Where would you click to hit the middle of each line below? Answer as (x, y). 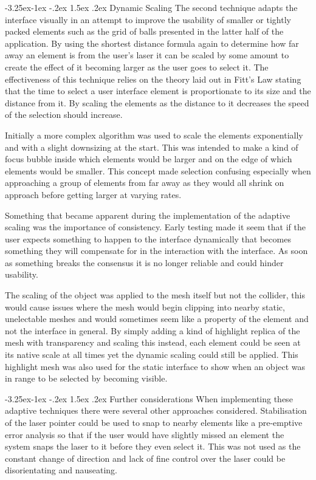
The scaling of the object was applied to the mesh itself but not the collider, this (155, 295)
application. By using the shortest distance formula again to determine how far (152, 43)
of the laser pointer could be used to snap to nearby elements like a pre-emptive (154, 422)
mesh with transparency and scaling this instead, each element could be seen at (153, 342)
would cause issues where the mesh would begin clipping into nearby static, (145, 307)
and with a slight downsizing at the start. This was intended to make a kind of (152, 147)
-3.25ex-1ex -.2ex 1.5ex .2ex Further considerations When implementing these (149, 398)
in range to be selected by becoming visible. (86, 378)
